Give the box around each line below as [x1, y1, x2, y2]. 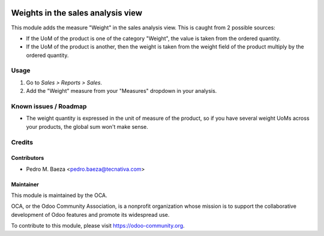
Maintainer [11, 180, 39, 188]
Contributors [11, 155, 44, 162]
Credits [11, 138, 33, 146]
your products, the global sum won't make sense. [26, 123, 148, 130]
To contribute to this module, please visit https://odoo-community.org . [11, 222, 185, 229]
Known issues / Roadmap [11, 102, 87, 110]
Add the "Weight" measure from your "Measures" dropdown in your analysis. [26, 87, 217, 95]
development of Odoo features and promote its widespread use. [11, 211, 170, 218]
